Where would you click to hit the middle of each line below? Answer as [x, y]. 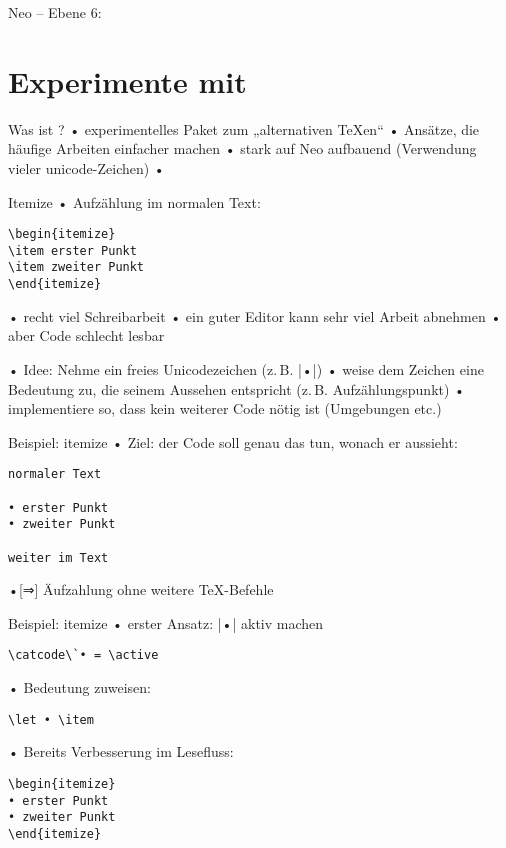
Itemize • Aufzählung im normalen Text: [134, 201]
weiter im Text [58, 557]
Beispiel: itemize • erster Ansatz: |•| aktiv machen [166, 622]
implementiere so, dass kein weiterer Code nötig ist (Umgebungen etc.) [225, 408]
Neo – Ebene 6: [55, 12]
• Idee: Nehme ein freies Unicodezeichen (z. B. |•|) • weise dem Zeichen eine [246, 368]
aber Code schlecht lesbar [86, 335]
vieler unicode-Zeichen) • [86, 167]
